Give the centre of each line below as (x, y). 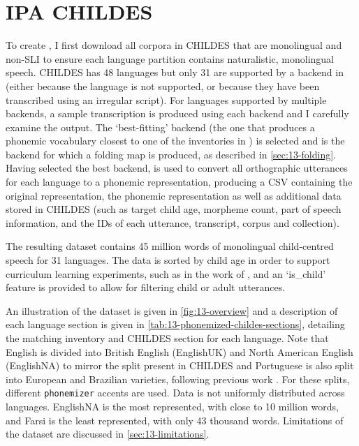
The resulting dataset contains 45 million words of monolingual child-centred (170, 246)
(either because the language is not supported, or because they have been (163, 86)
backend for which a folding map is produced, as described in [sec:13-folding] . (171, 154)
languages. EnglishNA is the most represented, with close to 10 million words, (172, 407)
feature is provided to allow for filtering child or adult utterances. (146, 287)
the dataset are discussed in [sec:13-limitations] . (108, 434)
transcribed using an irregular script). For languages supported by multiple (166, 99)
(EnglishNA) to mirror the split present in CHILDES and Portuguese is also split (180, 365)
